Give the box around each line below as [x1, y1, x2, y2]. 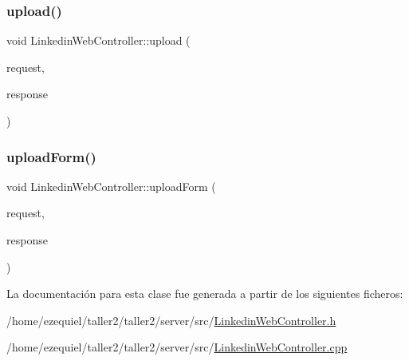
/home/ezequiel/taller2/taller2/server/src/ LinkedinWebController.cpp [6, 339, 348, 355]
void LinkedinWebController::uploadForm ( [6, 177, 216, 194]
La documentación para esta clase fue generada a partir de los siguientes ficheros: [6, 285, 403, 302]
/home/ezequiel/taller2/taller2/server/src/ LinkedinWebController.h [6, 311, 336, 328]
